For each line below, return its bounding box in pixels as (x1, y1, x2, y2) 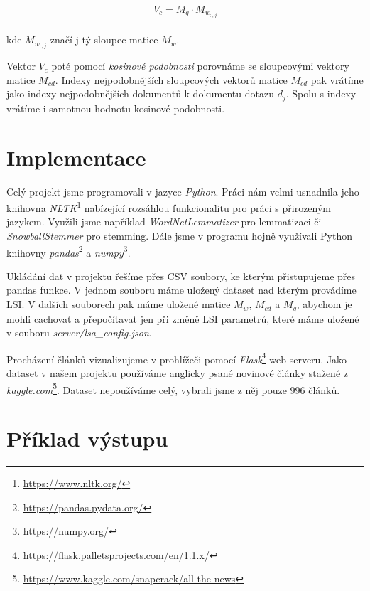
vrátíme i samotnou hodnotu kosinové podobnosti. (6, 100, 225, 115)
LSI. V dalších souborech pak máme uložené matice (6, 297, 231, 312)
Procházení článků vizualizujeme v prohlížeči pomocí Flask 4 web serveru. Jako (6, 349, 347, 366)
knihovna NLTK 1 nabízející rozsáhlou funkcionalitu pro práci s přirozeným (6, 198, 332, 215)
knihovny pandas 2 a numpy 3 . (6, 243, 131, 260)
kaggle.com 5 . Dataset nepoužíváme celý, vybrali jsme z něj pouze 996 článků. (6, 380, 340, 397)
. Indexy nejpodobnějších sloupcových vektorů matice (55, 72, 288, 87)
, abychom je (296, 297, 352, 312)
